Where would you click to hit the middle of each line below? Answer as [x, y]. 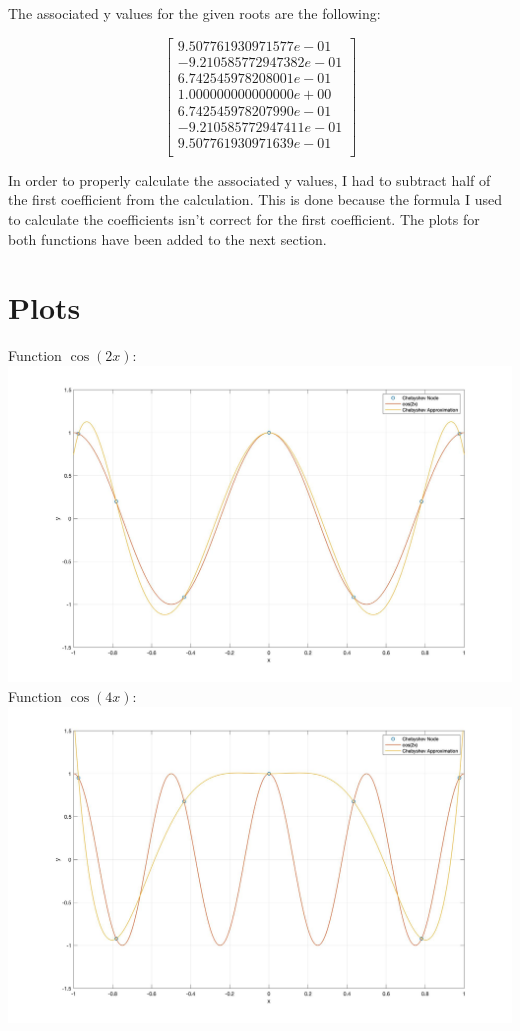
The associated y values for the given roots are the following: [194, 13]
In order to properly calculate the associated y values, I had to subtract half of [249, 179]
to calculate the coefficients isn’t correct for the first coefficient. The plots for [244, 219]
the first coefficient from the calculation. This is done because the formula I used [255, 199]
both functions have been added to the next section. [167, 238]
